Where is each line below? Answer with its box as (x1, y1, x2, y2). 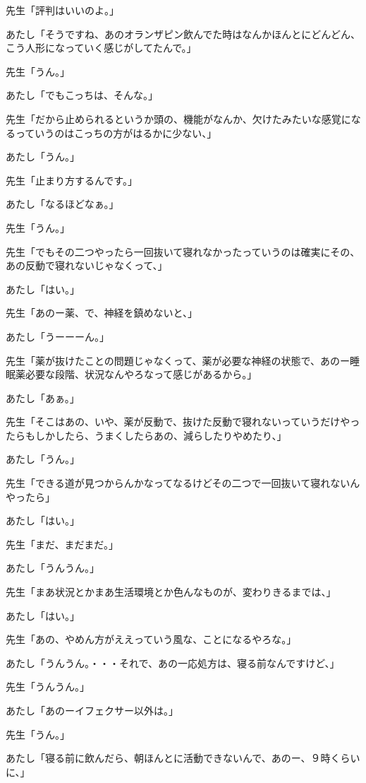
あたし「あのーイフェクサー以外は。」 (6, 703, 178, 717)
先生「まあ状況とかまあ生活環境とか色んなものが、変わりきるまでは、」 (6, 584, 336, 599)
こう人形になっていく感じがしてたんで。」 (6, 40, 197, 55)
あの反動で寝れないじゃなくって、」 (6, 258, 168, 273)
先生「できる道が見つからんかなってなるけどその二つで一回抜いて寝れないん (6, 476, 360, 490)
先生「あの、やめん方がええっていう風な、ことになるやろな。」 (6, 632, 297, 647)
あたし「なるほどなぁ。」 (6, 196, 119, 211)
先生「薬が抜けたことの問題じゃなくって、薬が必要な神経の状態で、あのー (6, 353, 350, 367)
